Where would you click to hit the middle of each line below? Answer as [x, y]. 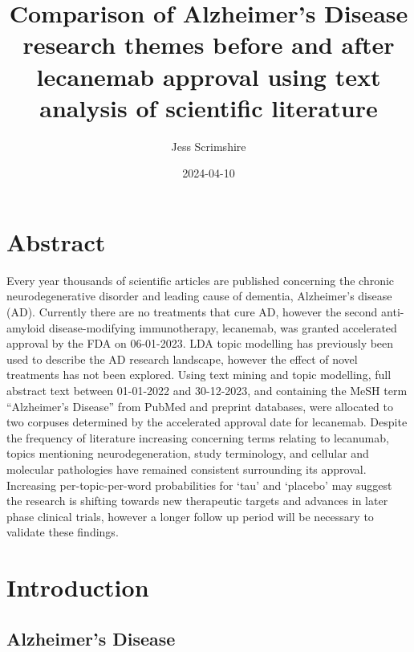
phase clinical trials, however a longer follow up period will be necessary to [190, 516]
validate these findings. [63, 532]
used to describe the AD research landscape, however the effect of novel [182, 359]
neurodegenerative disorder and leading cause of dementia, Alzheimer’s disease [199, 296]
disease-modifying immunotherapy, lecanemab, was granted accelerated [223, 327]
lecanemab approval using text [209, 76]
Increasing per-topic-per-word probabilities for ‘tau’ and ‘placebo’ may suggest [199, 485]
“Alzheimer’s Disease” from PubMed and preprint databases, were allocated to [200, 406]
